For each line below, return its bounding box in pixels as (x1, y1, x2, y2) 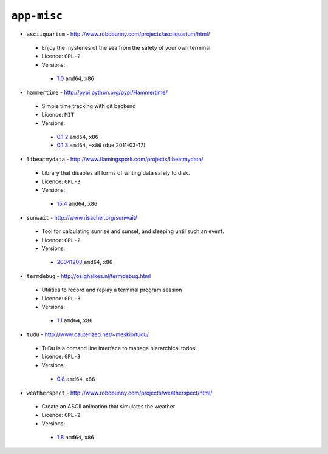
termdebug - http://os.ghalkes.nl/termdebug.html (26, 272, 151, 279)
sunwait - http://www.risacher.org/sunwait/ (26, 214, 138, 221)
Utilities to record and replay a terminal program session (41, 286, 182, 294)
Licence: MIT (41, 111, 75, 118)
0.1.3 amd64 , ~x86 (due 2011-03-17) (56, 141, 146, 149)
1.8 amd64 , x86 (56, 434, 94, 441)
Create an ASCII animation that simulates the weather (41, 403, 176, 410)
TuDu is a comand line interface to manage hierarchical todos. (41, 345, 197, 352)
